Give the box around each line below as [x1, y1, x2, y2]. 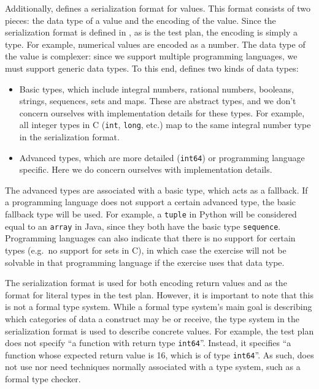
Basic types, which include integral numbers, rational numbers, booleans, [19, 82, 294, 95]
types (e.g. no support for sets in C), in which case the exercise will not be [5, 243, 286, 256]
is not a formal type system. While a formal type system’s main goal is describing [5, 300, 312, 313]
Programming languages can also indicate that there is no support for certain [5, 232, 296, 244]
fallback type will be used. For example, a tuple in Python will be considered [5, 208, 297, 221]
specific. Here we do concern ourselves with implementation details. [19, 163, 272, 176]
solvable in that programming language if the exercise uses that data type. [5, 255, 285, 268]
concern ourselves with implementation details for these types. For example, [19, 106, 305, 119]
